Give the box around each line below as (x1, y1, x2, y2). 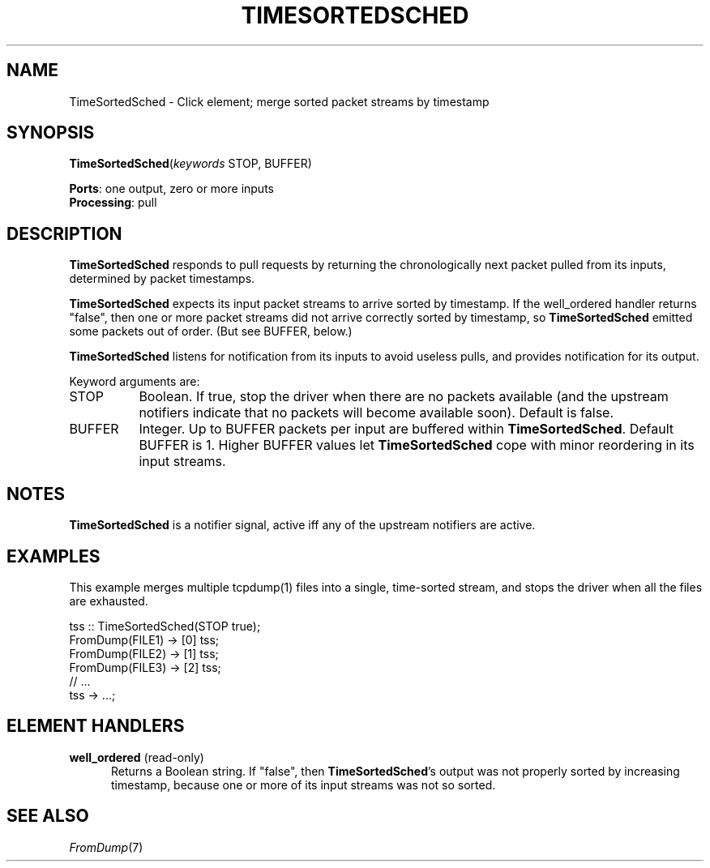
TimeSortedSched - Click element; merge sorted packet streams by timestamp (69, 94, 490, 109)
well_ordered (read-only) (69, 750, 204, 764)
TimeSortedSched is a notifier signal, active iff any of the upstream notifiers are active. (69, 518, 536, 532)
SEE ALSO (6, 806, 89, 827)
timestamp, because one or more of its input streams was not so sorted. (111, 777, 496, 792)
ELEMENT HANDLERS (6, 716, 185, 737)
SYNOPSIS (6, 122, 95, 143)
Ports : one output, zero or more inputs (69, 182, 274, 196)
